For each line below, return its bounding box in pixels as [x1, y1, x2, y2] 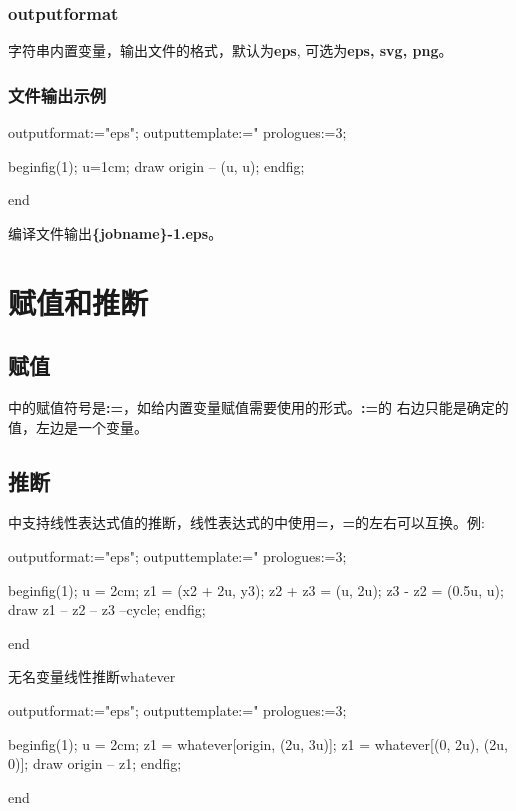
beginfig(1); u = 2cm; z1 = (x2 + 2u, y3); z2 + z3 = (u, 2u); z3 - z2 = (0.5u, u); [8, 579, 504, 600]
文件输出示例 [8, 82, 107, 107]
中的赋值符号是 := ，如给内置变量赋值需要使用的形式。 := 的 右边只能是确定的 [8, 396, 509, 417]
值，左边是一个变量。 [8, 416, 148, 437]
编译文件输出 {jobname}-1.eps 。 [8, 222, 223, 243]
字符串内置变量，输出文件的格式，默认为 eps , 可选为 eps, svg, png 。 [8, 40, 453, 61]
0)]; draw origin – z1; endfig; [8, 753, 182, 774]
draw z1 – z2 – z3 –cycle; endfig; [8, 599, 206, 620]
